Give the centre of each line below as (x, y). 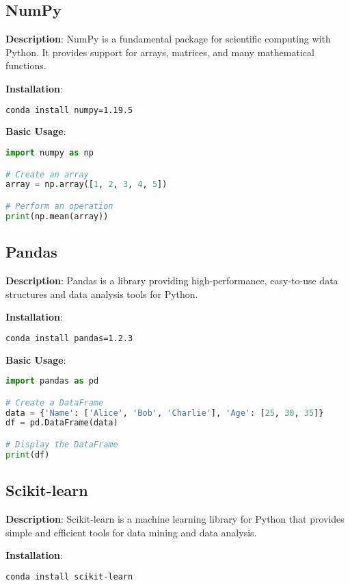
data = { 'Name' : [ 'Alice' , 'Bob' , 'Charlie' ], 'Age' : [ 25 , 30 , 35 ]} (165, 413)
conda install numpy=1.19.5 (69, 110)
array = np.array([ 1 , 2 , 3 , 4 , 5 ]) (86, 185)
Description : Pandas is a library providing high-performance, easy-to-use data (172, 280)
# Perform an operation (59, 206)
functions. (26, 65)
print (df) (28, 455)
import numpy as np (50, 153)
